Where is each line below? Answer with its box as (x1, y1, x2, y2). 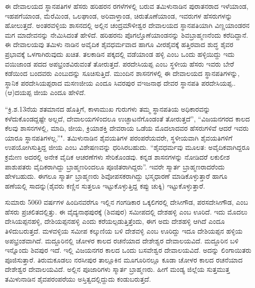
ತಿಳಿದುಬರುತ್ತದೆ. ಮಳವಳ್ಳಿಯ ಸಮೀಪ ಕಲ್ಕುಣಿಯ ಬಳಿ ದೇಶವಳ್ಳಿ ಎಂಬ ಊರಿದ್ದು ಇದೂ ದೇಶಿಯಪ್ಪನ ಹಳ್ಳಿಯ (5, 226, 243, 236)
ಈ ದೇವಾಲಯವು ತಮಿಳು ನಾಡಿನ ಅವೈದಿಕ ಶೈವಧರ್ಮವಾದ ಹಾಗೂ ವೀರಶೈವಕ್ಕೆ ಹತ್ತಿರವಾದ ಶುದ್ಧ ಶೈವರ (5, 39, 233, 49)
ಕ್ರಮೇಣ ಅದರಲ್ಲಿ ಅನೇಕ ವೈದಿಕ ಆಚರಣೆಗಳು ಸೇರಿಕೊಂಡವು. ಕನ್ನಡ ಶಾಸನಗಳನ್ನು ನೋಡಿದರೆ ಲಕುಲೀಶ (5, 151, 230, 162)
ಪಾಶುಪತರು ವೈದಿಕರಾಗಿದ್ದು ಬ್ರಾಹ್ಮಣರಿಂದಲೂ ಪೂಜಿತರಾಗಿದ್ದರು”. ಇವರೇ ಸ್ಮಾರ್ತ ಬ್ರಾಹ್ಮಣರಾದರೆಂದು (5, 161, 225, 171)
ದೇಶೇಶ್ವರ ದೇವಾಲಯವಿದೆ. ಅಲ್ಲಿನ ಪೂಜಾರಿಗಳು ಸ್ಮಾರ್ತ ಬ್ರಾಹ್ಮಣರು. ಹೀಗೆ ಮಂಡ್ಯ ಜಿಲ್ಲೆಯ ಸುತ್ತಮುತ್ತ (5, 264, 230, 274)
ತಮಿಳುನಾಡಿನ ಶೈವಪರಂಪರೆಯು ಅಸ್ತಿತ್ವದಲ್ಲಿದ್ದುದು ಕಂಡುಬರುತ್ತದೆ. (5, 274, 151, 284)
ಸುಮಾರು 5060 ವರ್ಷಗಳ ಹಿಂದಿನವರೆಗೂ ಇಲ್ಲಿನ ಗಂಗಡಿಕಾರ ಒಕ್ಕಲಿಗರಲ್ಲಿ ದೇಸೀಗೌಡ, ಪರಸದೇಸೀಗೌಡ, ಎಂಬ (5, 197, 248, 207)
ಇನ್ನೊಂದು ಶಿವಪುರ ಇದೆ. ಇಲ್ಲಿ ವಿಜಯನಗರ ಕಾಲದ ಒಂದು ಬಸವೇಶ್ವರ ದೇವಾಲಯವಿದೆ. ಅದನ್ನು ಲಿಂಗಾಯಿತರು (5, 245, 252, 255)
